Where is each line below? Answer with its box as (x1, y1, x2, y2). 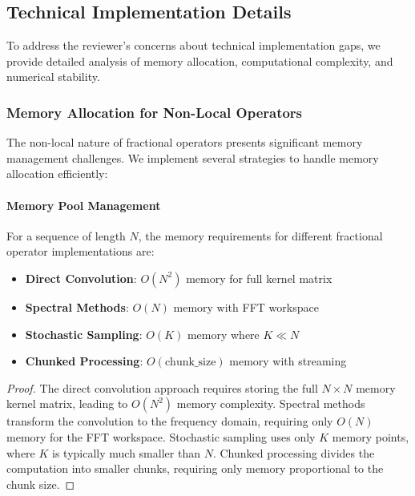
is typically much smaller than (52, 444, 200, 461)
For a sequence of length (6, 227, 126, 244)
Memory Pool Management (6, 196, 161, 213)
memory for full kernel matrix (186, 269, 332, 286)
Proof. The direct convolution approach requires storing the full (6, 379, 318, 396)
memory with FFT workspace (173, 298, 319, 315)
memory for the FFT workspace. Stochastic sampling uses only (6, 428, 316, 445)
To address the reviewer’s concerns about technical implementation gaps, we (6, 37, 381, 54)
